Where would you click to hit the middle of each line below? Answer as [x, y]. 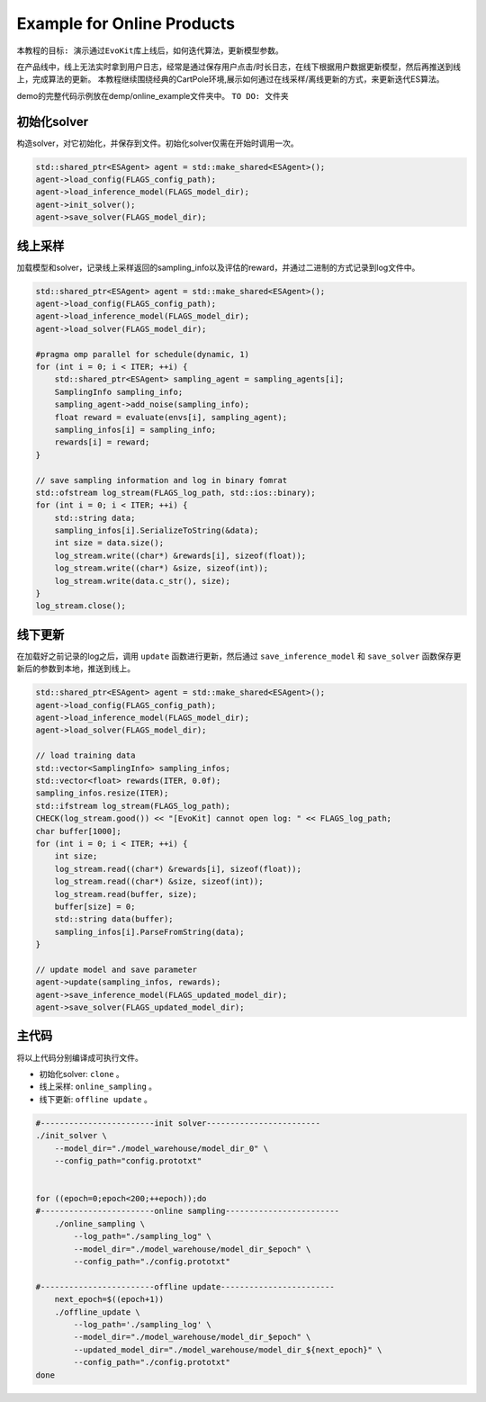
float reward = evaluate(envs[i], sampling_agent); [171, 417]
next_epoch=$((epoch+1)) [109, 1299]
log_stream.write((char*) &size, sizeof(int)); [162, 568]
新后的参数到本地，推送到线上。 [76, 669]
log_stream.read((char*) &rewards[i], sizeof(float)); [178, 869]
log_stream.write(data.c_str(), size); [143, 581]
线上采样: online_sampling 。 [98, 1087]
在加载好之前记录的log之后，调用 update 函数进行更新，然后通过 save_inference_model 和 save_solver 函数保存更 [239, 656]
